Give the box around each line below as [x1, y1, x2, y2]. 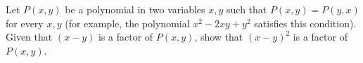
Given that [6, 29, 53, 44]
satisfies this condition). [254, 15, 357, 30]
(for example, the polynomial [65, 15, 190, 30]
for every [6, 15, 44, 30]
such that [227, 2, 267, 16]
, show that [194, 29, 243, 44]
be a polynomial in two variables [65, 2, 205, 16]
